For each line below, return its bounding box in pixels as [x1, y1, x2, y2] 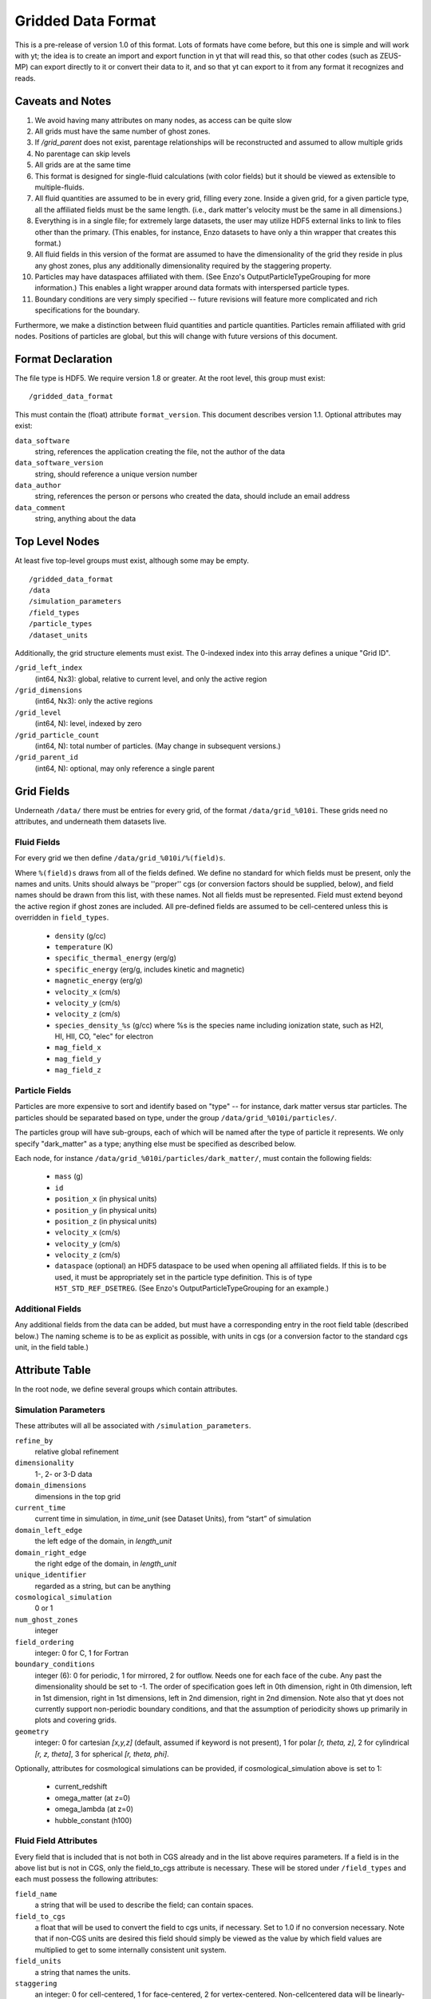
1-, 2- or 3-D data [34, 1469, 93, 1478]
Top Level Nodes [14, 535, 100, 549]
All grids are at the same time [34, 160, 132, 170]
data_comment [14, 503, 66, 512]
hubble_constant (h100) [54, 1815, 132, 1825]
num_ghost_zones [14, 1615, 79, 1624]
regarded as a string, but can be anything [34, 1581, 171, 1590]
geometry [14, 1727, 49, 1736]
